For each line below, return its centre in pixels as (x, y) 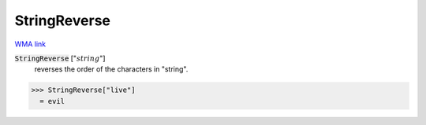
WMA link (30, 44)
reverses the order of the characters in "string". (111, 69)
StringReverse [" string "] (60, 58)
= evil (52, 101)
